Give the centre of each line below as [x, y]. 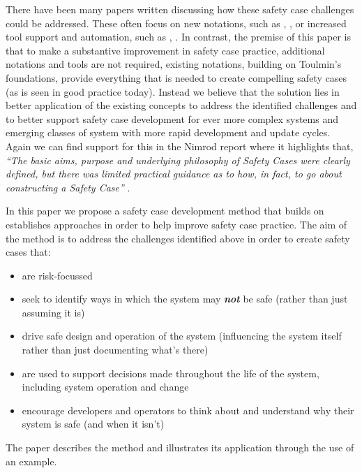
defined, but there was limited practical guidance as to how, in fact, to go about [174, 174]
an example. [31, 461]
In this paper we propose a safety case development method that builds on [165, 211]
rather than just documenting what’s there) [115, 350]
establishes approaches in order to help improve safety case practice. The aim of [176, 224]
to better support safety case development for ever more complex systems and [172, 118]
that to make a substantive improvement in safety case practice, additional [165, 50]
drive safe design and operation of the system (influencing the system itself [182, 336]
